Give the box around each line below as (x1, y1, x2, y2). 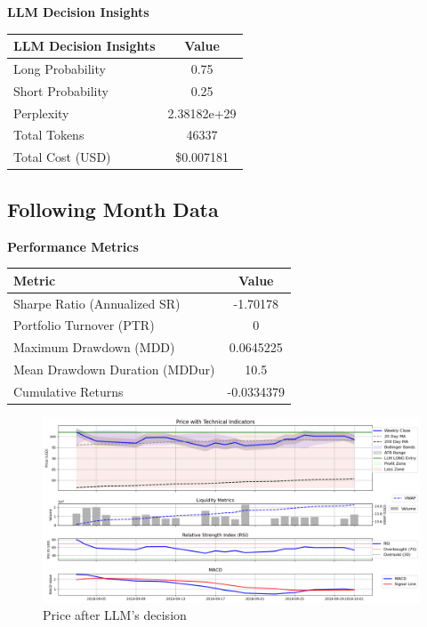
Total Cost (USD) (13, 148, 111, 166)
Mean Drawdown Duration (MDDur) (13, 360, 215, 379)
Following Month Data (7, 195, 219, 222)
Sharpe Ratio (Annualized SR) (13, 293, 181, 312)
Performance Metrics (7, 237, 139, 255)
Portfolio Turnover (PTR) (13, 316, 155, 334)
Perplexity (13, 103, 69, 122)
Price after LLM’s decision (43, 606, 187, 624)
